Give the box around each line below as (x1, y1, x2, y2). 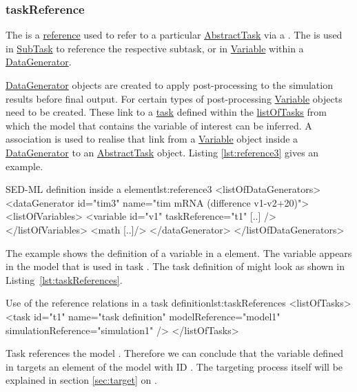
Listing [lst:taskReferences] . (6, 272, 123, 287)
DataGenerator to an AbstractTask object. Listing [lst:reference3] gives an (6, 145, 319, 159)
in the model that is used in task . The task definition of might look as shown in (6, 259, 345, 274)
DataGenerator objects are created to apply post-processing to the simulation (6, 78, 333, 92)
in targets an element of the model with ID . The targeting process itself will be (6, 359, 343, 373)
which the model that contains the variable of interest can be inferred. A (6, 118, 312, 132)
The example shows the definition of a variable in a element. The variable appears (6, 245, 352, 260)
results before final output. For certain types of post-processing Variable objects (6, 91, 343, 105)
